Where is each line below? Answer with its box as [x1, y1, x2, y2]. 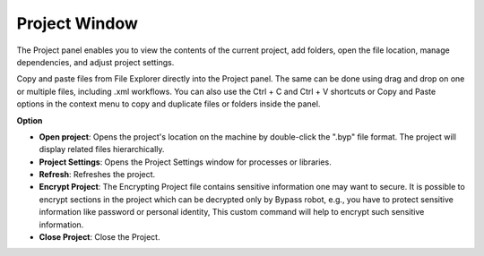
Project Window [16, 13, 138, 33]
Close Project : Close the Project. [39, 232, 160, 243]
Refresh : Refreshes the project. [39, 169, 156, 180]
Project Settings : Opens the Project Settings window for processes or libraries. [39, 157, 332, 167]
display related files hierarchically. [39, 144, 165, 155]
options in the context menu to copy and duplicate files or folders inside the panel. [16, 98, 321, 109]
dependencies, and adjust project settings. [16, 56, 175, 67]
